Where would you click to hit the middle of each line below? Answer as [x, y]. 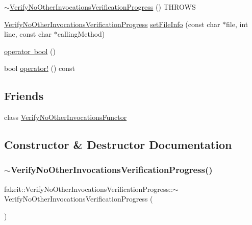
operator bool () [30, 51]
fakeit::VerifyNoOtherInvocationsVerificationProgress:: [89, 189]
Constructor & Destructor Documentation [118, 145]
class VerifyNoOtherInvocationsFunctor [66, 117]
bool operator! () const [40, 68]
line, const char [28, 34]
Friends [24, 96]
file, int [237, 24]
